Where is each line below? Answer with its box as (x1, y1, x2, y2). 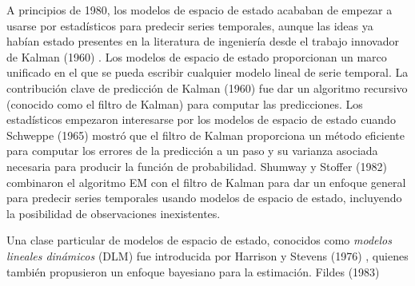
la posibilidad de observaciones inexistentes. (6, 205, 221, 221)
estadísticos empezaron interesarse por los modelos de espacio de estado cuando (6, 111, 396, 128)
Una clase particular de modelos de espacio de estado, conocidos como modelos (6, 232, 392, 248)
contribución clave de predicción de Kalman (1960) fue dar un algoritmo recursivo (6, 79, 408, 96)
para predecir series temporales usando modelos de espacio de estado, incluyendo (6, 189, 402, 206)
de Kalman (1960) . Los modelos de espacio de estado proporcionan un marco (6, 48, 387, 65)
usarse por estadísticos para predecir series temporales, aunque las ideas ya (6, 17, 373, 34)
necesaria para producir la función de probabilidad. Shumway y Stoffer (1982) (6, 157, 387, 174)
